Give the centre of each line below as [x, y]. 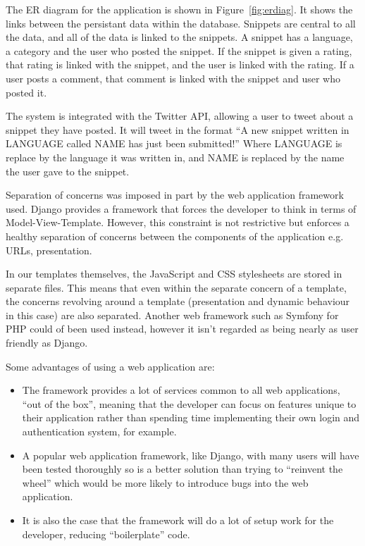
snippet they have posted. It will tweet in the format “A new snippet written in [178, 129]
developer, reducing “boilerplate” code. [106, 534]
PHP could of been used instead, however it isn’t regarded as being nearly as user [182, 329]
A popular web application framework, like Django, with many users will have [191, 455]
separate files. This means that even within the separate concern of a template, [176, 287]
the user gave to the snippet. [68, 171]
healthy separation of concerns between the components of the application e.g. [175, 236]
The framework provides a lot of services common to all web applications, [181, 390]
